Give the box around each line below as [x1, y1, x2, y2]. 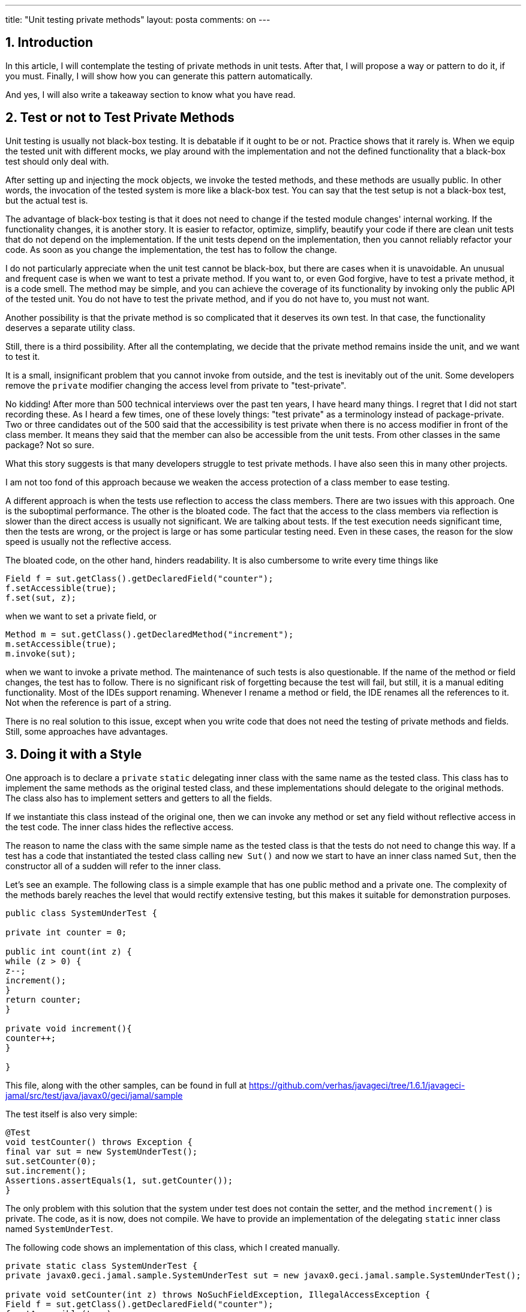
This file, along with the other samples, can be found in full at [5, 1080, 247, 1090]
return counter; [5, 994, 82, 1004]
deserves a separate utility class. [5, 322, 136, 333]
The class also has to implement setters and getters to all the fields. [5, 792, 272, 803]
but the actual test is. [5, 195, 88, 205]
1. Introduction [5, 35, 93, 50]
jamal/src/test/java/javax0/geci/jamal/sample [5, 1090, 183, 1101]
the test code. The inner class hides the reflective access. [5, 821, 234, 832]
